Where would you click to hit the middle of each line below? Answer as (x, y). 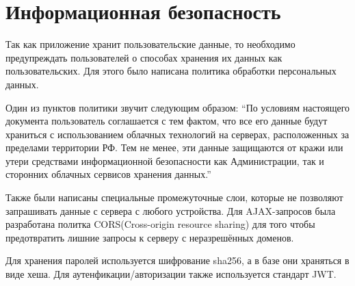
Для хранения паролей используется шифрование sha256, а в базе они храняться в (177, 260)
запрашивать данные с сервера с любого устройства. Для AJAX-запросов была (171, 210)
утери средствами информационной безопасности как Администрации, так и (165, 160)
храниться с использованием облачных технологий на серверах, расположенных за (177, 134)
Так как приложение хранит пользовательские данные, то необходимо (150, 44)
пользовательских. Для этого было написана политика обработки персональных (171, 71)
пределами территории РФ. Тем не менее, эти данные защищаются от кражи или (174, 147)
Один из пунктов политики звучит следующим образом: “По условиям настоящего (178, 107)
